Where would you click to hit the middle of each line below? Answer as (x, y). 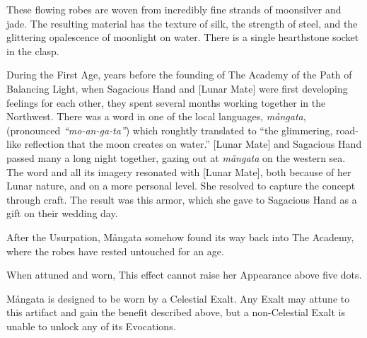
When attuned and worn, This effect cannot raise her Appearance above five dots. (184, 275)
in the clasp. (33, 51)
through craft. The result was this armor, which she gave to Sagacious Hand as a (182, 199)
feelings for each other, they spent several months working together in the (166, 102)
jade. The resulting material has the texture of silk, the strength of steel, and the (182, 23)
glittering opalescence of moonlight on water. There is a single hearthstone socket (183, 37)
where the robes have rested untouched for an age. (115, 251)
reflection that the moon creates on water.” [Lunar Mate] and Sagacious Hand (193, 144)
